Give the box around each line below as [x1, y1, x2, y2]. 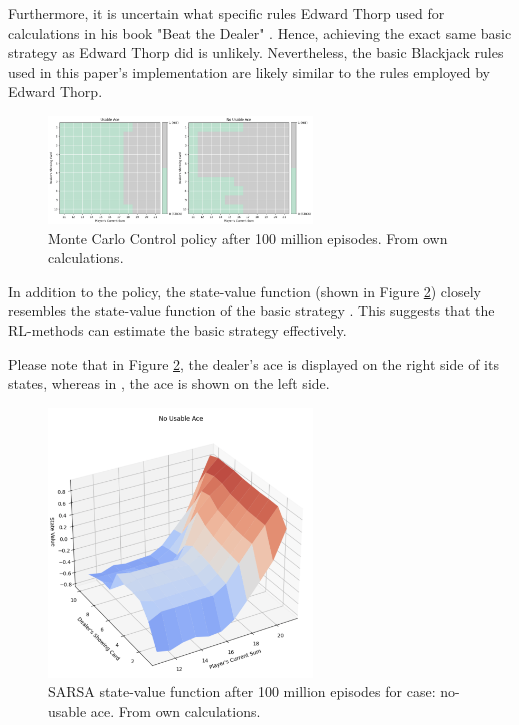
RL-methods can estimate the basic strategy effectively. [8, 319, 347, 340]
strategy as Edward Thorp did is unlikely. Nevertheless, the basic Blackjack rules [8, 42, 504, 63]
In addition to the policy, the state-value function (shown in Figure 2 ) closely [8, 280, 481, 301]
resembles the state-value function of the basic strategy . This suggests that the [8, 300, 495, 321]
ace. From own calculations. [90, 700, 261, 721]
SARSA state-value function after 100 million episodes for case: [48, 681, 436, 702]
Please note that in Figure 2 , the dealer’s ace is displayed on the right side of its [8, 353, 499, 374]
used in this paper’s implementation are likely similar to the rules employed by [8, 61, 490, 82]
